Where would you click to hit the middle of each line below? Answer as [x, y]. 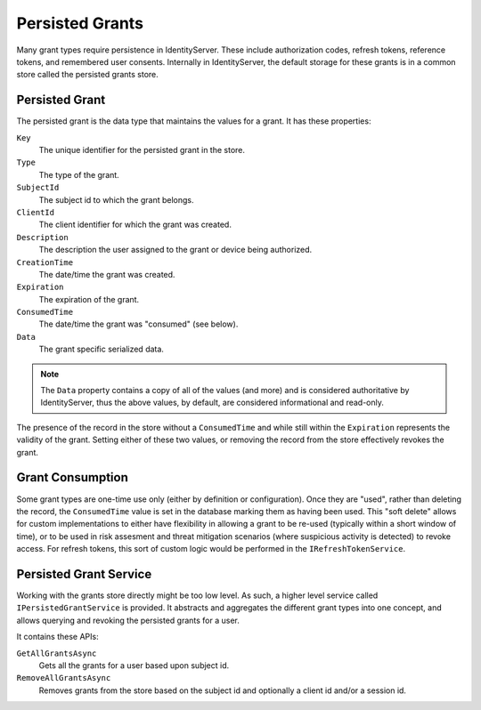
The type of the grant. [79, 174]
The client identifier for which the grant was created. [135, 225]
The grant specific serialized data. [102, 349]
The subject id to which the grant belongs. [117, 199]
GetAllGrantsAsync [57, 653]
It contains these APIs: [57, 637]
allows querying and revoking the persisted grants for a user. [128, 620]
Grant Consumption [73, 477]
